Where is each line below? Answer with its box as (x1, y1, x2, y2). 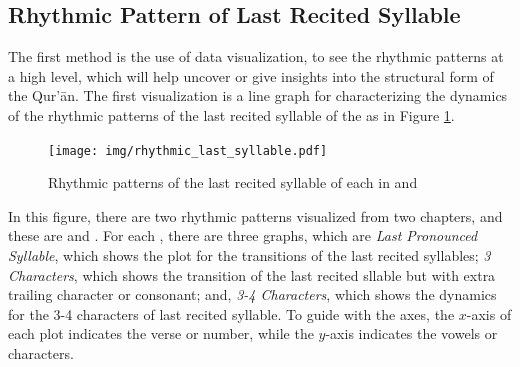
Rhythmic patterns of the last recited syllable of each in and (48, 172, 418, 193)
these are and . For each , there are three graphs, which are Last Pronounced (8, 225, 478, 246)
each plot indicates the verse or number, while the (8, 323, 314, 344)
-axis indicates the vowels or (325, 323, 498, 344)
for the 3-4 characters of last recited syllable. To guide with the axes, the (8, 303, 455, 324)
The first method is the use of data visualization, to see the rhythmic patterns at (8, 46, 504, 67)
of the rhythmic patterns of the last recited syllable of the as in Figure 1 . (8, 104, 455, 125)
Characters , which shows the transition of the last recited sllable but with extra (8, 264, 496, 285)
